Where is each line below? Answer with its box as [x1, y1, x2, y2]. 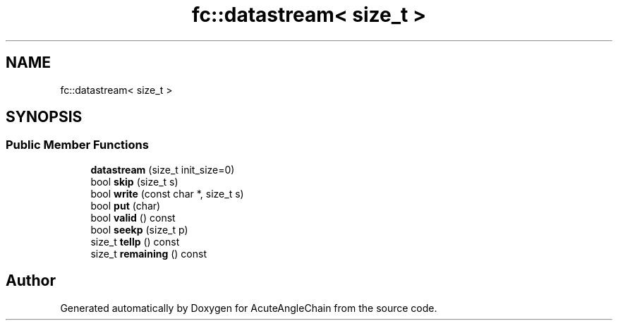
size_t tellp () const [90, 235, 180, 248]
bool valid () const [90, 211, 176, 224]
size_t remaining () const [90, 247, 207, 260]
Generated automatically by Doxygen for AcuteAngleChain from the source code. [60, 301, 437, 314]
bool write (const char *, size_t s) [90, 187, 244, 200]
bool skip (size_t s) [90, 175, 178, 188]
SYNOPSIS [6, 108, 83, 126]
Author [6, 272, 56, 290]
